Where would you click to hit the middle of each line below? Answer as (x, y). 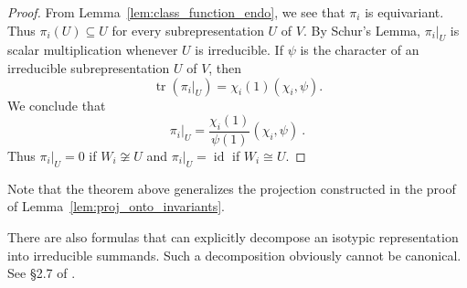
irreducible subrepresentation (89, 67)
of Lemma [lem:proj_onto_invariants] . (117, 206)
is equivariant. (404, 12)
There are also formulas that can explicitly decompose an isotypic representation (233, 236)
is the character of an (360, 50)
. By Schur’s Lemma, (361, 30)
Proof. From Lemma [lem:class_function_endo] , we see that (176, 12)
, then (225, 67)
